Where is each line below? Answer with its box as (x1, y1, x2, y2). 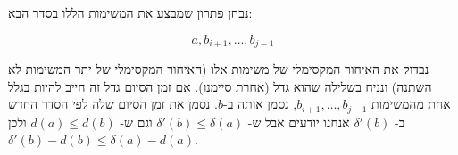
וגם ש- (120, 112, 153, 131)
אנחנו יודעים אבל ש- (247, 112, 350, 131)
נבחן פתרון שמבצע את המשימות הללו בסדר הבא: (8, 4, 253, 21)
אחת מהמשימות (371, 94, 451, 113)
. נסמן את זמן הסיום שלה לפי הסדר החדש (8, 94, 218, 113)
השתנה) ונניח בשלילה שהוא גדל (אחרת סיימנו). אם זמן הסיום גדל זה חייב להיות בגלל (8, 77, 432, 95)
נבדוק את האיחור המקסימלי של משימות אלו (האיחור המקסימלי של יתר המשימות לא (8, 60, 429, 78)
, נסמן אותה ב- (222, 94, 297, 113)
